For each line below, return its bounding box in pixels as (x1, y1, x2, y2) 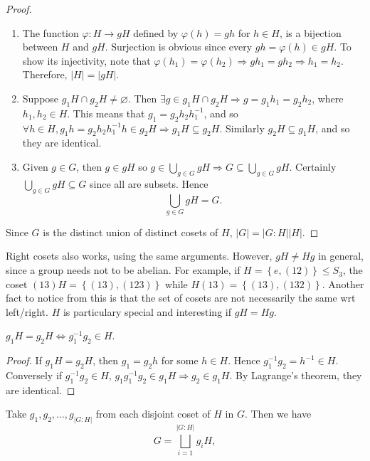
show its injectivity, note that (22, 53, 151, 68)
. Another (322, 276, 364, 291)
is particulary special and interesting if (63, 304, 231, 319)
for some (161, 353, 199, 368)
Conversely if (6, 368, 63, 383)
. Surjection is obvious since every (105, 39, 253, 54)
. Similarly (219, 120, 265, 135)
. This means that (67, 105, 145, 120)
